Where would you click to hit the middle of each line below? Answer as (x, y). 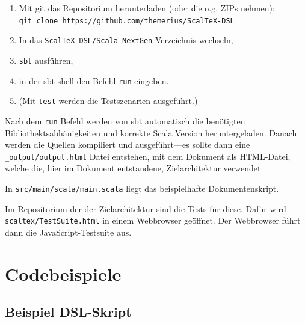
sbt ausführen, (46, 60)
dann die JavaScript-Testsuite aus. (68, 232)
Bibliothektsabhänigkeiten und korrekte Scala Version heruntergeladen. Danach (151, 133)
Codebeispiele (63, 273)
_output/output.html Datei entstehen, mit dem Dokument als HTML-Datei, (148, 156)
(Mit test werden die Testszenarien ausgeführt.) (108, 101)
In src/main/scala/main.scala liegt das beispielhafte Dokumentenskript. (142, 188)
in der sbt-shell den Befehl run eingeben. (94, 80)
